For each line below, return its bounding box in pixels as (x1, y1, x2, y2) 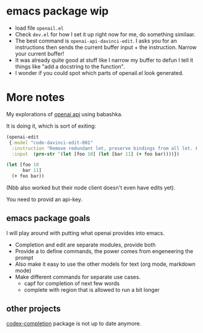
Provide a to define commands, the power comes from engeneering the (14, 247, 193, 255)
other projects (6, 304, 61, 314)
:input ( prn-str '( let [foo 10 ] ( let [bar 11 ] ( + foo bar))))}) (11, 151, 180, 157)
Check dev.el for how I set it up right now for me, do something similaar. (14, 30, 196, 38)
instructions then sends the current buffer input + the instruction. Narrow (14, 44, 197, 51)
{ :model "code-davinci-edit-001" (8, 139, 94, 146)
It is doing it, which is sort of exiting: (6, 122, 97, 130)
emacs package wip (6, 4, 109, 18)
